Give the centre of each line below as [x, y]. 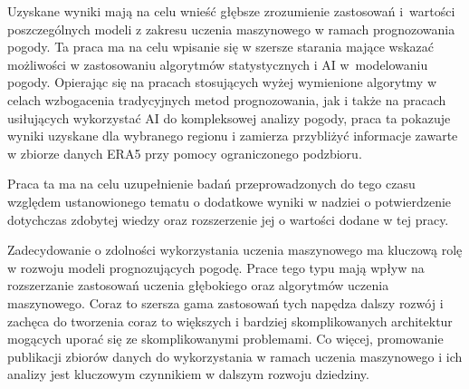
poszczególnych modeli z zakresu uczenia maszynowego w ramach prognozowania [231, 29]
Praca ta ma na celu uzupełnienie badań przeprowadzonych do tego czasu [211, 184]
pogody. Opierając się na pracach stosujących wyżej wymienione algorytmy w [222, 82]
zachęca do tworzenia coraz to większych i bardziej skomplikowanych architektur [230, 321]
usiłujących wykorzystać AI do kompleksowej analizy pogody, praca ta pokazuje [229, 117]
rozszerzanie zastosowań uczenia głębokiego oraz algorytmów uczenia [198, 285]
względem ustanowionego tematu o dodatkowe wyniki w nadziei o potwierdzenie [230, 201]
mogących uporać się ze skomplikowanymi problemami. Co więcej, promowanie [225, 339]
